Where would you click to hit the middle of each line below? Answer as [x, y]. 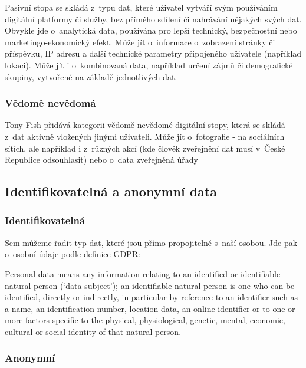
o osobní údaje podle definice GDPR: [73, 254]
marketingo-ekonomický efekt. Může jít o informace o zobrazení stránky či [140, 42]
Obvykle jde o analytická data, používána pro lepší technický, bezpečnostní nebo [151, 30]
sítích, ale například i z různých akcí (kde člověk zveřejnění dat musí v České [145, 148]
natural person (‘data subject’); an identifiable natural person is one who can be [150, 285]
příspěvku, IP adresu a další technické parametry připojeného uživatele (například [153, 53]
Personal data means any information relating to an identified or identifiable [143, 273]
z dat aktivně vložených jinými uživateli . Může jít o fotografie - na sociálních [145, 136]
